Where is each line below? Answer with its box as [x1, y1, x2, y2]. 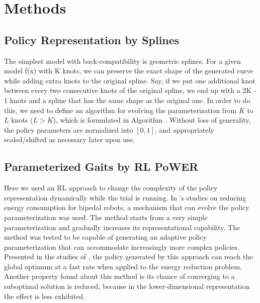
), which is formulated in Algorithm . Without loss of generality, [53, 115, 251, 125]
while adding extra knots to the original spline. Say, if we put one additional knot [4, 75, 255, 85]
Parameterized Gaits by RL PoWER [4, 159, 199, 174]
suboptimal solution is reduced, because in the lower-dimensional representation [4, 281, 250, 291]
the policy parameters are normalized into [4, 124, 133, 135]
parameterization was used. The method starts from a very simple [4, 212, 208, 222]
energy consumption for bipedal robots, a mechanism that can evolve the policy [4, 202, 249, 213]
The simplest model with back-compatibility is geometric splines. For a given [4, 55, 241, 66]
